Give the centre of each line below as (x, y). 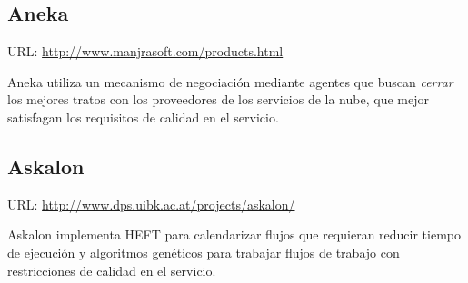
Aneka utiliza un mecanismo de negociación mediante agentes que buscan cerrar (230, 81)
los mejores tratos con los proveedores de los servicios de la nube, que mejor (218, 99)
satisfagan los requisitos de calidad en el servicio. (143, 117)
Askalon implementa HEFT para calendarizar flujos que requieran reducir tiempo (234, 234)
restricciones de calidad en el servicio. (112, 270)
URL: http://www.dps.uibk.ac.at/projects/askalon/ (151, 204)
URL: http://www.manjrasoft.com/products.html (145, 51)
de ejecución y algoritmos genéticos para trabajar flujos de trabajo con (204, 252)
